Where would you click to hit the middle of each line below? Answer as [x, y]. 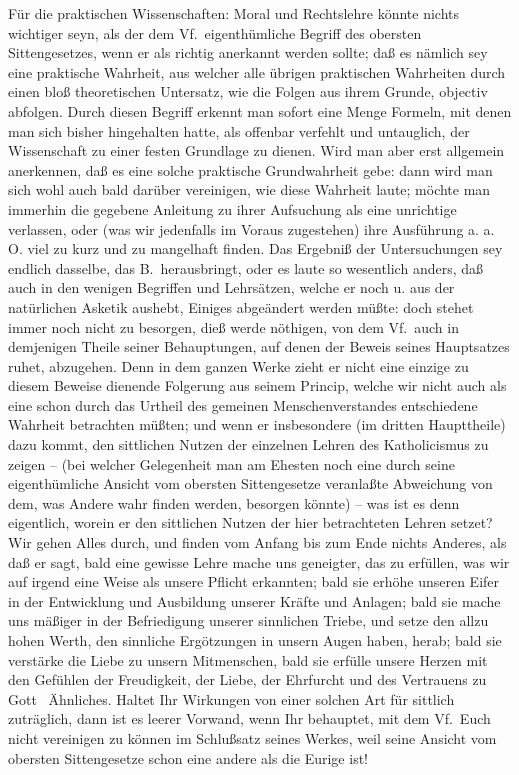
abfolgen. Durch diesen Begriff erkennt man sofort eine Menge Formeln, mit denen [260, 110]
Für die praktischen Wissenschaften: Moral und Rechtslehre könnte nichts [234, 13]
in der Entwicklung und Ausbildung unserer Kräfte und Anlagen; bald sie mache [254, 600]
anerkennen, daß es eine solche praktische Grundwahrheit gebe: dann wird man [250, 169]
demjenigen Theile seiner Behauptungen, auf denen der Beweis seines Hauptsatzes [259, 346]
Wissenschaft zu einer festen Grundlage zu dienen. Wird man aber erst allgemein [256, 150]
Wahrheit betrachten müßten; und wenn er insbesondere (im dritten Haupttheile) [257, 424]
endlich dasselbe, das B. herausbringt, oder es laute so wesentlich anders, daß [246, 267]
